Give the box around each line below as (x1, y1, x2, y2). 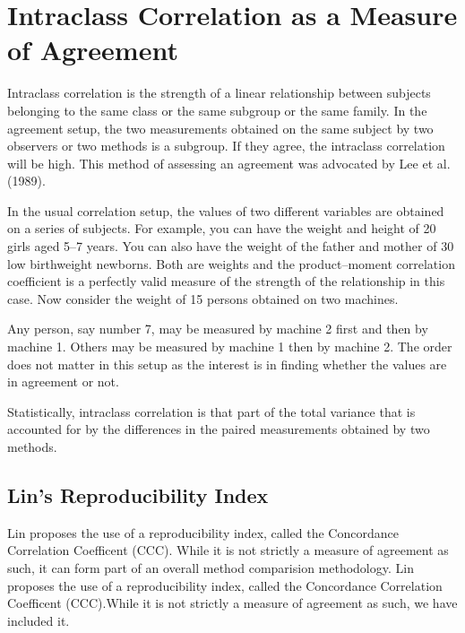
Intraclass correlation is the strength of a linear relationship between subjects (7, 83, 431, 102)
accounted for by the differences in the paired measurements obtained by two (7, 420, 430, 438)
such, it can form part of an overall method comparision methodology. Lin (7, 558, 414, 577)
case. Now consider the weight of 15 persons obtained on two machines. (7, 289, 399, 308)
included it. (7, 611, 70, 629)
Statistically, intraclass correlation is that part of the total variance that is (7, 402, 416, 421)
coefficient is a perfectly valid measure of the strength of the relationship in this (7, 272, 445, 290)
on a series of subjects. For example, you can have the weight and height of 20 (7, 219, 436, 238)
